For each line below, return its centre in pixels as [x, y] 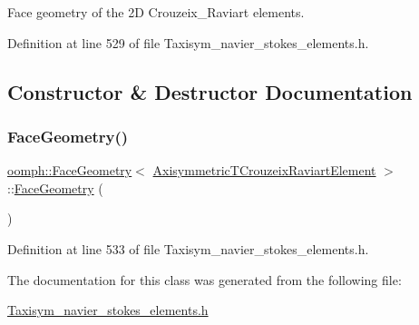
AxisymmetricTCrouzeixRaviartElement [264, 170]
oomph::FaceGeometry [70, 170]
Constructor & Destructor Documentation [210, 91]
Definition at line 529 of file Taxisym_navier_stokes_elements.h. [188, 42]
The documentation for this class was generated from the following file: [205, 279]
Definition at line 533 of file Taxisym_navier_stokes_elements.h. [188, 248]
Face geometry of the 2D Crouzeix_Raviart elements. [156, 12]
